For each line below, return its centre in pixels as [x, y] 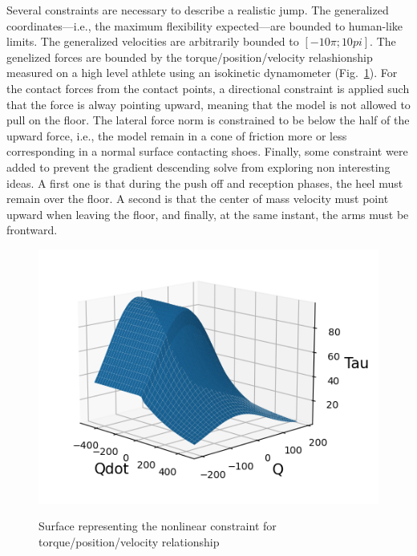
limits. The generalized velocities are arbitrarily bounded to [153, 41]
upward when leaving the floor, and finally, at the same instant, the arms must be [208, 214]
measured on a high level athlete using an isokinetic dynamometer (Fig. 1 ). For [202, 73]
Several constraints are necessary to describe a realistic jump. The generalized [198, 10]
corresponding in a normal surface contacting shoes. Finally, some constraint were [207, 151]
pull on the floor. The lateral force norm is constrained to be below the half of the [208, 120]
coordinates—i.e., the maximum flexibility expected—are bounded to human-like [205, 25]
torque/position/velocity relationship [129, 542]
